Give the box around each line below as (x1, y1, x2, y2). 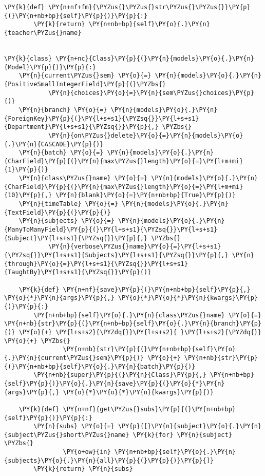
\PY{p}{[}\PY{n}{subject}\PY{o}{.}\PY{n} (118, 423, 262, 430)
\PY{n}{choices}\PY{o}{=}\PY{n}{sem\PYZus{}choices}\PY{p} (48, 89, 254, 97)
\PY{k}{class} (4, 54, 52, 62)
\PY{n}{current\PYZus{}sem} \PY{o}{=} (18, 72, 152, 80)
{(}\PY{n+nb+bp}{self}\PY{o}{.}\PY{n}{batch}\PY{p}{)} (4, 363, 196, 370)
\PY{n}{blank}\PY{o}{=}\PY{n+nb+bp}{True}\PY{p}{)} (55, 192, 236, 199)
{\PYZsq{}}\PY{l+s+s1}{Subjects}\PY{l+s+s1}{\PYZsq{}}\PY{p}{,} (4, 252, 229, 259)
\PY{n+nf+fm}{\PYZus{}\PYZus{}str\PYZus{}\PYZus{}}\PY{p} (48, 4, 251, 11)
